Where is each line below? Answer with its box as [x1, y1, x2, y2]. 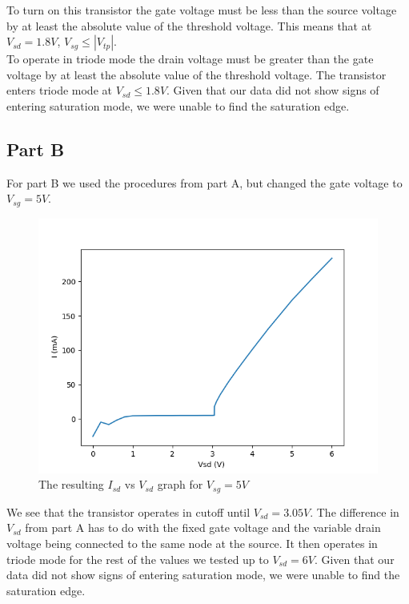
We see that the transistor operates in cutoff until [6, 503, 251, 520]
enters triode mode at [6, 82, 112, 99]
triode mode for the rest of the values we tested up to [6, 550, 269, 567]
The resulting [38, 476, 104, 493]
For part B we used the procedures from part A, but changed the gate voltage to [6, 174, 403, 191]
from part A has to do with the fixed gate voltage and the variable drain [25, 519, 381, 536]
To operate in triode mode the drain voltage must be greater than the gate [6, 50, 374, 67]
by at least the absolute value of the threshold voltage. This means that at [6, 17, 372, 34]
